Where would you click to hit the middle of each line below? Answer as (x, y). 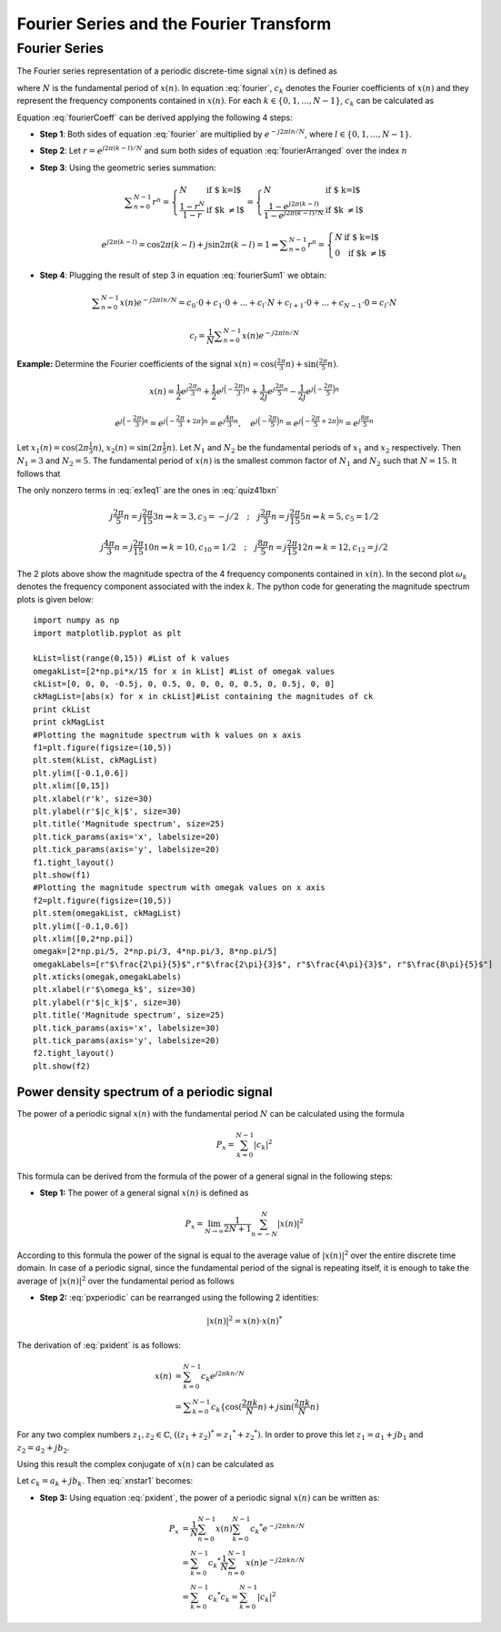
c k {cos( (226, 1408)
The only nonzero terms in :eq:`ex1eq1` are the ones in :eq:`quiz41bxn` (148, 491)
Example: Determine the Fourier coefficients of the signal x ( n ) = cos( (147, 363)
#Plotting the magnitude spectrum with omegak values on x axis (180, 888)
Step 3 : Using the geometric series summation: (128, 167)
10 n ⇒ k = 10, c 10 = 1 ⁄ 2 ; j (200, 548)
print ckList (62, 709)
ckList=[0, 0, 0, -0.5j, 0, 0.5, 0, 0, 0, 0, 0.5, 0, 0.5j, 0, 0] (184, 684)
